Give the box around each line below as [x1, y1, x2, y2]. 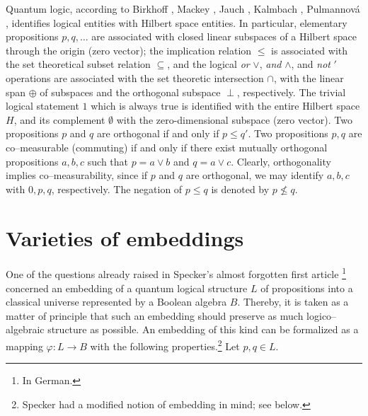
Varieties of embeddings [6, 223, 244, 252]
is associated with [271, 42, 348, 57]
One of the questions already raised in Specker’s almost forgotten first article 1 [6, 265, 346, 282]
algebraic [6, 322, 45, 337]
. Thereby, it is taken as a [237, 294, 349, 309]
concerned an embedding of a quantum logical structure [6, 280, 248, 295]
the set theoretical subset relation [6, 57, 151, 71]
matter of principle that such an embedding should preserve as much [6, 308, 304, 323]
